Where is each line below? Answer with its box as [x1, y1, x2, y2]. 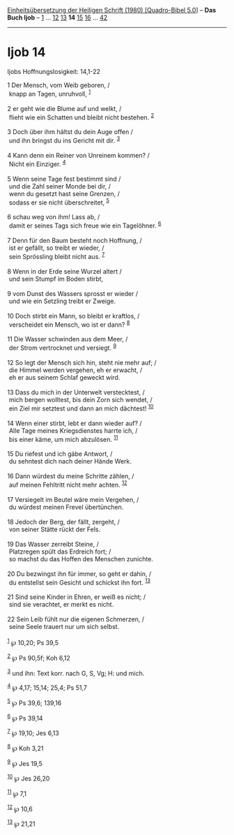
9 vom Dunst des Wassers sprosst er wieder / [7, 289, 138, 297]
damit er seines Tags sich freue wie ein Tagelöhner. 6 [8, 220, 162, 230]
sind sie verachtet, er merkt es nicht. [8, 600, 114, 609]
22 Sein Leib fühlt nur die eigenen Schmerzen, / [7, 615, 145, 623]
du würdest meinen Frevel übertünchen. [8, 503, 124, 511]
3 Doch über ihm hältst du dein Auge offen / [7, 128, 134, 136]
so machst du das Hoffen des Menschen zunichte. [8, 554, 153, 563]
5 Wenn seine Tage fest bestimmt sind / [7, 175, 121, 183]
